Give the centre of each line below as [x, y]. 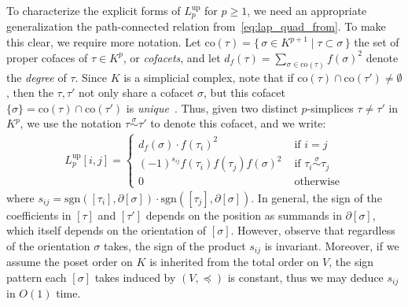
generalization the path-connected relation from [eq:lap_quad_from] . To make [196, 26]
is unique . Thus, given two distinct [212, 107]
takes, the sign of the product [175, 245]
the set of [377, 42]
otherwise [317, 182]
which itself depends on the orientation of [107, 230]
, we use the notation [71, 123]
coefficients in [39, 215]
